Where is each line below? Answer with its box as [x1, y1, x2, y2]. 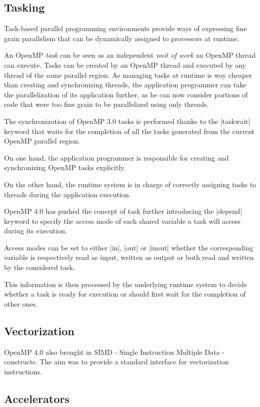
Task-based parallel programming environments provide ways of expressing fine [4, 23, 247, 34]
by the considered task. [4, 262, 75, 273]
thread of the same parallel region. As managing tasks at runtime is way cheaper [4, 69, 252, 80]
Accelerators [4, 390, 70, 406]
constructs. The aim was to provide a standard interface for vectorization [4, 356, 229, 367]
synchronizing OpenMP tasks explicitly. [4, 162, 126, 173]
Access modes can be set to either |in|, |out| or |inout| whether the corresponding [4, 242, 253, 252]
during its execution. [4, 225, 67, 236]
